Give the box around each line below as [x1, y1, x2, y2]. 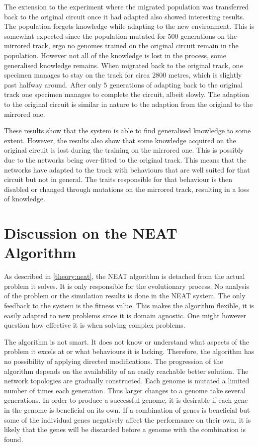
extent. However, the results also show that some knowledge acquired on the [4, 135, 236, 145]
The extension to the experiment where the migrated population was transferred [4, 1, 249, 11]
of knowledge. [4, 193, 45, 204]
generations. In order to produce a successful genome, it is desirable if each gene [4, 395, 248, 405]
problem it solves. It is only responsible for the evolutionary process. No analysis [4, 280, 250, 291]
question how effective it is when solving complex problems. [4, 320, 185, 330]
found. [4, 434, 23, 444]
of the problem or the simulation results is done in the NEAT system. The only [4, 290, 246, 301]
